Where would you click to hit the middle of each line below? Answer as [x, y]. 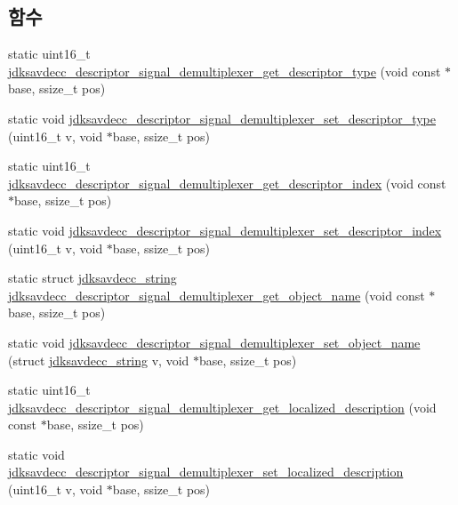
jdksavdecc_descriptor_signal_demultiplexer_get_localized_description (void [222, 407]
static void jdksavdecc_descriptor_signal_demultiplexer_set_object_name [214, 342]
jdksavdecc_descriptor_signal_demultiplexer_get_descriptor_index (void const [227, 183]
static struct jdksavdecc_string [92, 278]
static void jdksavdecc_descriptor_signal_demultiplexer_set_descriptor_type [222, 118]
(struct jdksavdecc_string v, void [99, 360]
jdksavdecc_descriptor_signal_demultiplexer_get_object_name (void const [217, 295]
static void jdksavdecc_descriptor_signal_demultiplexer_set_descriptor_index [225, 230]
